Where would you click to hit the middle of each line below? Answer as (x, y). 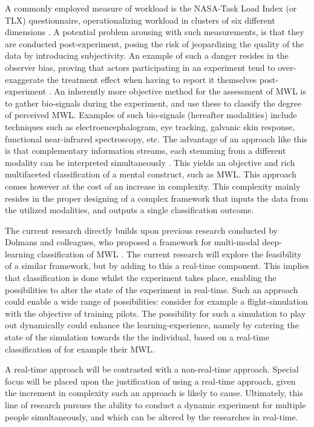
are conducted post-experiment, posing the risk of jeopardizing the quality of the (155, 43)
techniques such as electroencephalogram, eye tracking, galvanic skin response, (150, 126)
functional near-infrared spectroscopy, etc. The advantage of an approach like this (156, 138)
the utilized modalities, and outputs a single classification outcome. (129, 210)
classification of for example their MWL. (80, 349)
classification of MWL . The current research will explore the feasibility (169, 253)
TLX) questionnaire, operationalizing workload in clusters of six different (140, 20)
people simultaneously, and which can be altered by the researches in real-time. (152, 416)
